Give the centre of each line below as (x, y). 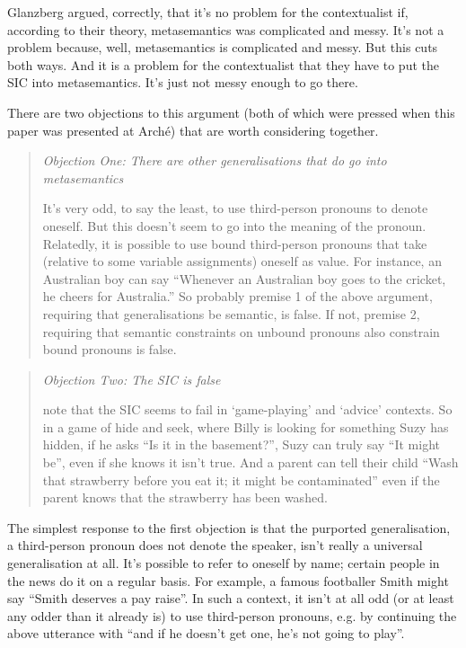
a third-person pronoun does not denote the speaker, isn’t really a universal (215, 545)
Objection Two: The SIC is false (132, 379)
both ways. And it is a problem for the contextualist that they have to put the (223, 64)
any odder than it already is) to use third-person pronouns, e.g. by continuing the (232, 615)
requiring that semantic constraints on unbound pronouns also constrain (241, 331)
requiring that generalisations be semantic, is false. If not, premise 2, (231, 313)
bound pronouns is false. (110, 349)
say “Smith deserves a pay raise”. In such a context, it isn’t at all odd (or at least (231, 598)
